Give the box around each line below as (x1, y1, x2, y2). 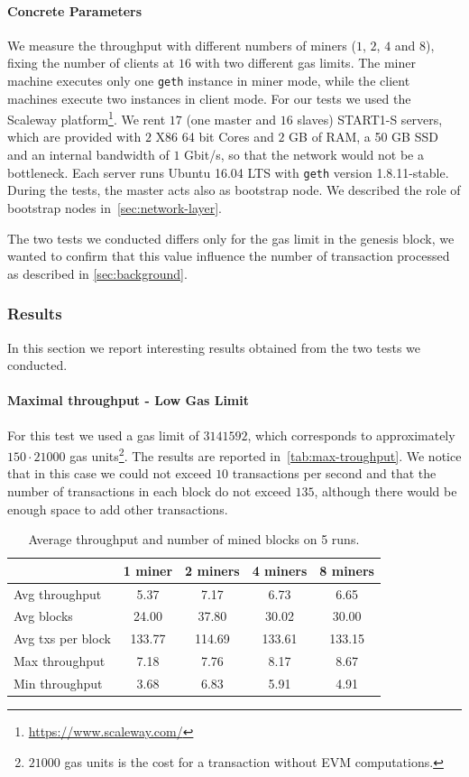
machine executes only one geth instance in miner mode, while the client (7, 70, 410, 89)
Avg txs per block (14, 629, 111, 648)
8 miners (319, 560, 374, 579)
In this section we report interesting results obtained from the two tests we (7, 338, 421, 356)
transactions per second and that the (232, 464, 437, 483)
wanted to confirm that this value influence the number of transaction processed (7, 246, 450, 265)
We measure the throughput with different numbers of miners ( (7, 35, 356, 54)
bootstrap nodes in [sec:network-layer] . (7, 198, 222, 217)
